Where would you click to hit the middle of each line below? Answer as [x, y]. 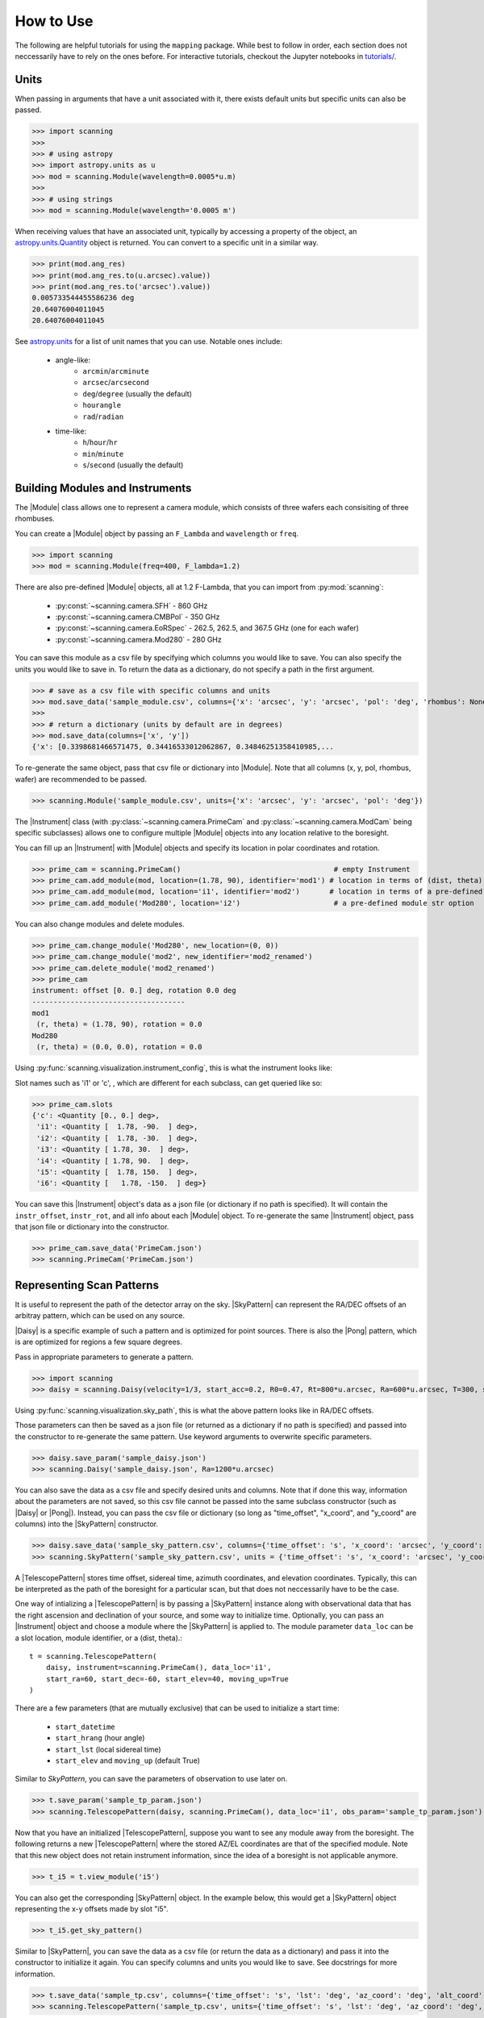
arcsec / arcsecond [116, 383]
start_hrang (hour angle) [100, 1738]
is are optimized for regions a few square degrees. [99, 1342]
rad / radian [103, 417]
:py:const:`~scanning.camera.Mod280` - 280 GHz [138, 639]
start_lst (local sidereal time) [108, 1749]
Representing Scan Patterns [87, 1285]
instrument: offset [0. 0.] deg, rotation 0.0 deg [134, 990]
